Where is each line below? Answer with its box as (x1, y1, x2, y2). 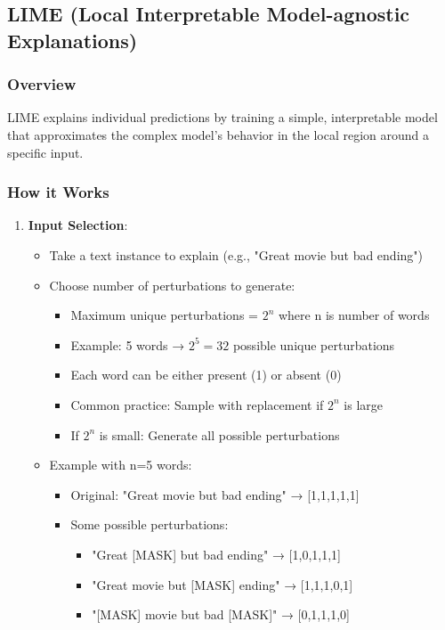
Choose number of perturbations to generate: (49, 275, 295, 294)
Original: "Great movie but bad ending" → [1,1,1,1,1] (70, 485, 360, 503)
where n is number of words (278, 306, 430, 324)
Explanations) (7, 26, 138, 53)
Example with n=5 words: (49, 455, 192, 474)
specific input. (7, 143, 84, 161)
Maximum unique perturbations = (70, 306, 258, 324)
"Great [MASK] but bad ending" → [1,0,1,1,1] (92, 544, 341, 563)
